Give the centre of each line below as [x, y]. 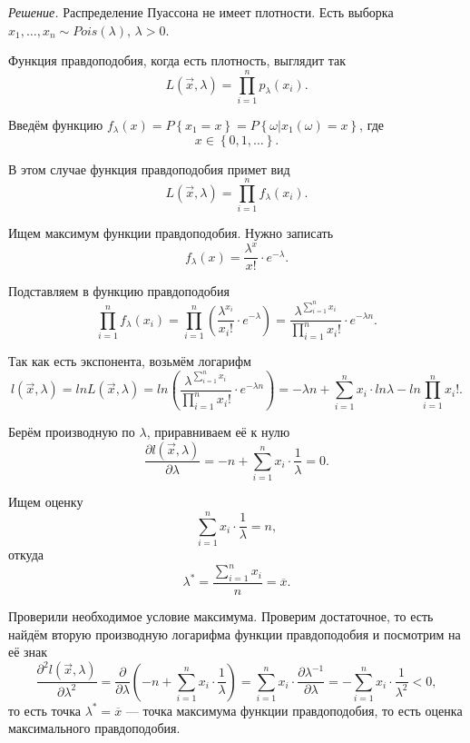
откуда [26, 555]
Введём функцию [56, 124]
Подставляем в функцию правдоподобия [119, 291]
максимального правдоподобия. [94, 728]
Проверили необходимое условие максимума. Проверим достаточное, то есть [221, 615]
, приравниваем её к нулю [218, 431]
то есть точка [44, 710]
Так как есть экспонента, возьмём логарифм [130, 361]
